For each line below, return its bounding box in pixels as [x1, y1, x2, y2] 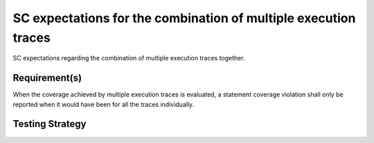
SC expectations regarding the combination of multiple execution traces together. [12, 54, 245, 62]
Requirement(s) [12, 72, 82, 84]
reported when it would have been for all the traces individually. [12, 100, 195, 108]
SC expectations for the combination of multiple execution [12, 10, 356, 26]
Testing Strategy [12, 118, 87, 130]
